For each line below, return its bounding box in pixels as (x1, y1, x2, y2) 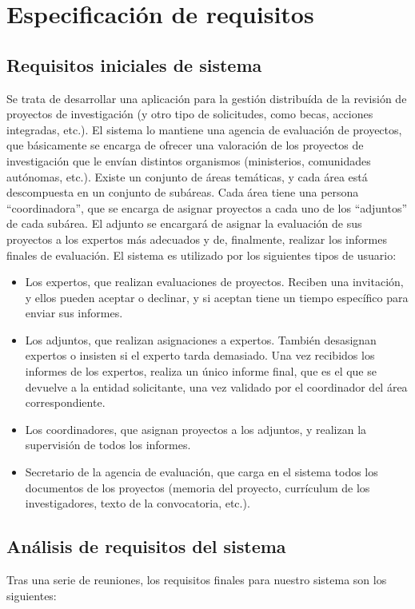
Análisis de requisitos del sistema (6, 534, 286, 559)
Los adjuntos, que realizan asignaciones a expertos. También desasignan (25, 331, 377, 348)
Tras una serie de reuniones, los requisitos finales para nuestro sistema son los (6, 571, 387, 588)
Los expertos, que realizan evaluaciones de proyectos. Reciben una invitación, (25, 273, 404, 290)
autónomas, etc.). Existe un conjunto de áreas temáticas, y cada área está (6, 168, 368, 185)
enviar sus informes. (25, 304, 123, 321)
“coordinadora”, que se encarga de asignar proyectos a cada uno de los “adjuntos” (6, 199, 408, 216)
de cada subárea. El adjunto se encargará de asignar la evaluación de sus (6, 215, 362, 232)
